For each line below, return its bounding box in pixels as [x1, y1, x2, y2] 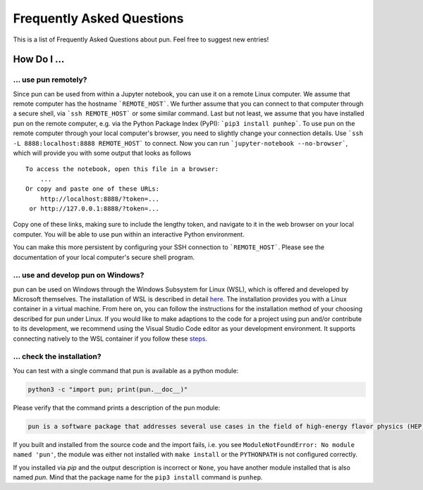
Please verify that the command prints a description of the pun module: [13, 403, 221, 412]
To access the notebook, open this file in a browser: [25, 165, 219, 173]
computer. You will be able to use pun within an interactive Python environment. [13, 230, 245, 239]
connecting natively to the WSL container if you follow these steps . [13, 334, 208, 343]
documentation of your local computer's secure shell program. [13, 253, 195, 261]
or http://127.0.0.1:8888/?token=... [29, 205, 160, 213]
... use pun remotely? [13, 75, 87, 84]
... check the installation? [13, 352, 102, 362]
